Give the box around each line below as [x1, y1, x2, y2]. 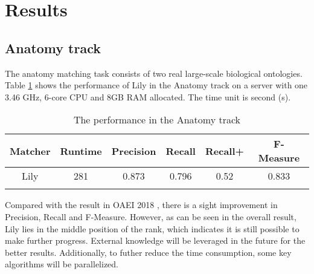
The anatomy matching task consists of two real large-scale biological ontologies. [5, 67, 303, 79]
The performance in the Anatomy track [73, 113, 241, 127]
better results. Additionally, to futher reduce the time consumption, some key [5, 246, 292, 258]
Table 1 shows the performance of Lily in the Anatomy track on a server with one [5, 79, 308, 91]
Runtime [60, 143, 102, 158]
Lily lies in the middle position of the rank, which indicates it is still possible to [5, 222, 300, 235]
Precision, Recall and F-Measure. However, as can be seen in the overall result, [5, 210, 296, 223]
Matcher [10, 143, 51, 158]
